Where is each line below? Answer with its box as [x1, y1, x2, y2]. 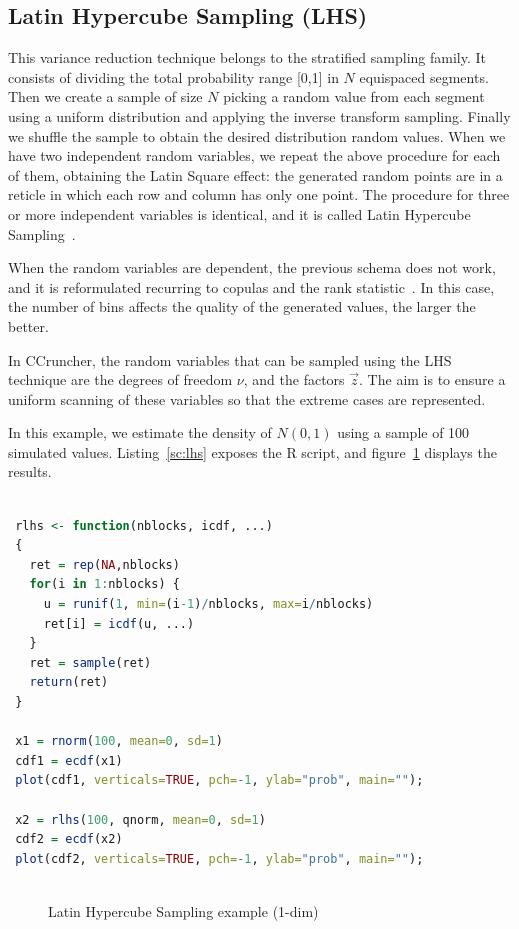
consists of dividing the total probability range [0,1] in [8, 66, 339, 87]
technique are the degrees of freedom [8, 369, 233, 390]
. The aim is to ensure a [359, 369, 506, 390]
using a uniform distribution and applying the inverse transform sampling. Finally [8, 105, 511, 126]
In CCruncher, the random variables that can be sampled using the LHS [8, 349, 452, 370]
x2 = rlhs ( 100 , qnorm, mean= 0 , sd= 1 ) [15, 812, 266, 827]
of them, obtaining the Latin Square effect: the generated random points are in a [8, 164, 503, 185]
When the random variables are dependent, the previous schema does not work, [8, 257, 496, 278]
